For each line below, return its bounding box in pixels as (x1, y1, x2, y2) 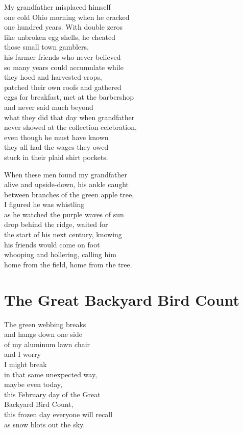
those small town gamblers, (4, 41, 89, 52)
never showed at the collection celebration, (4, 122, 137, 132)
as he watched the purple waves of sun (4, 209, 124, 219)
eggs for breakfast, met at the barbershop (4, 92, 134, 102)
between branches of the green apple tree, (4, 189, 134, 199)
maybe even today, (4, 379, 62, 390)
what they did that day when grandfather (4, 111, 135, 122)
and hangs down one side (4, 329, 82, 339)
